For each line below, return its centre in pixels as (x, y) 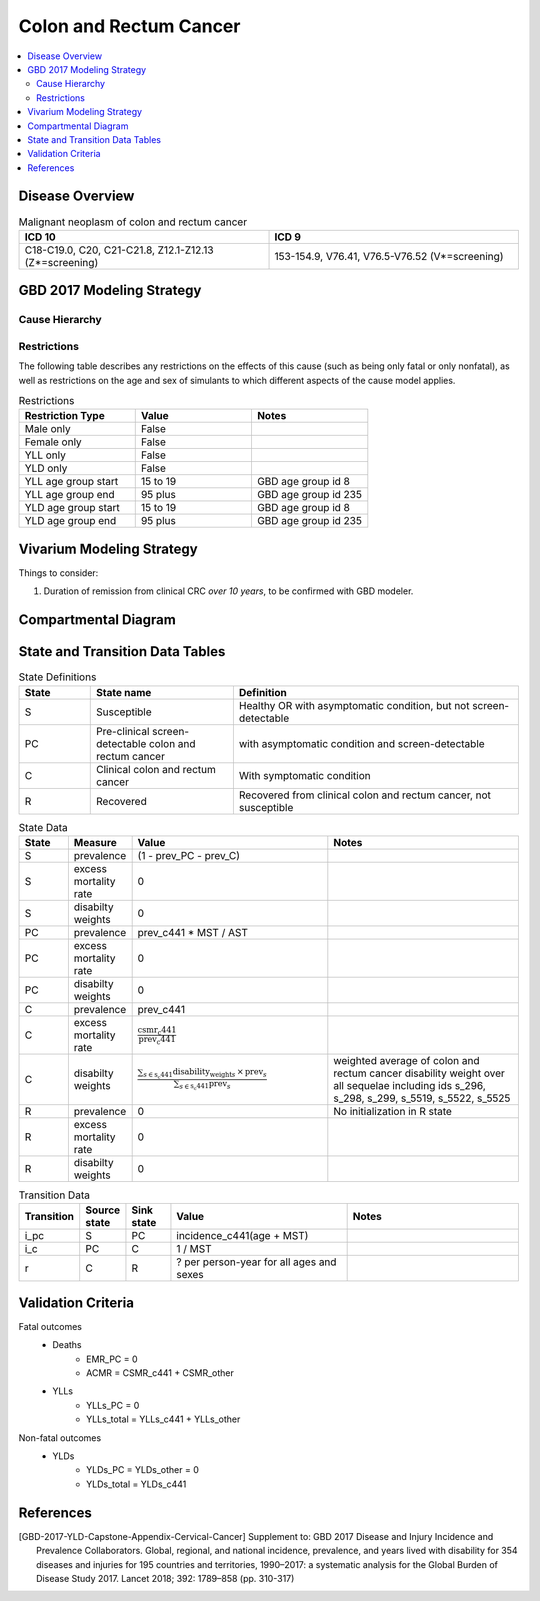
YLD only (46, 468)
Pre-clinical (122, 731)
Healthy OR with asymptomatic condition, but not (354, 705)
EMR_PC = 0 (112, 1359)
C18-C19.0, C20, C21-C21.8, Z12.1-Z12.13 (119, 250)
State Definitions (57, 677)
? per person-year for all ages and (256, 1262)
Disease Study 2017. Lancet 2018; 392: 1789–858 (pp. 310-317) (165, 1578)
